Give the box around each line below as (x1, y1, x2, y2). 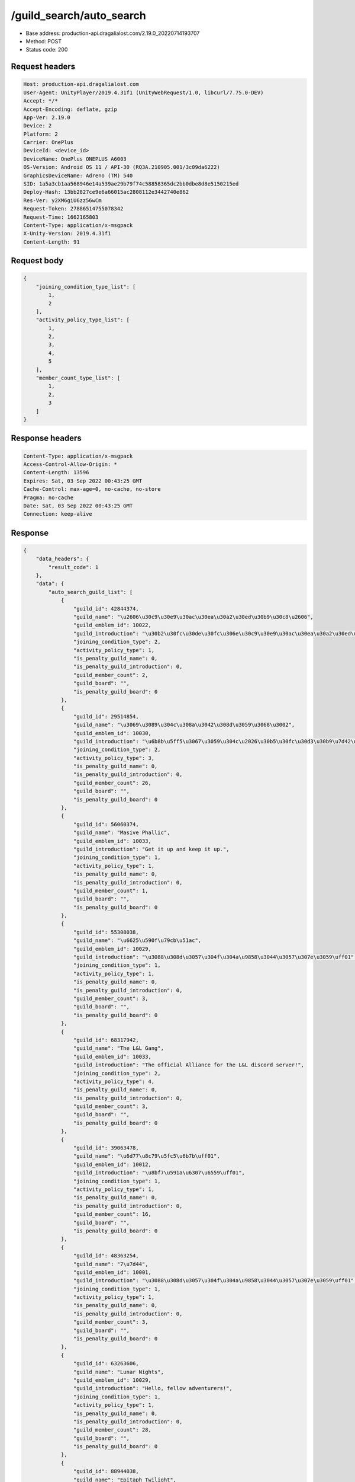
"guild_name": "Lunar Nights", (73, 1368, 164, 1375)
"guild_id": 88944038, (73, 1468, 139, 1475)
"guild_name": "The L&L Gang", (73, 1045, 164, 1052)
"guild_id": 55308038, (73, 928, 139, 935)
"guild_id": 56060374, (73, 821, 139, 828)
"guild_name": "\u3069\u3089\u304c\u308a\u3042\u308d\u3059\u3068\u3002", (73, 721, 295, 729)
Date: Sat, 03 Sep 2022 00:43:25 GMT (23, 502, 133, 509)
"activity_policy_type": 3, (73, 755, 155, 761)
